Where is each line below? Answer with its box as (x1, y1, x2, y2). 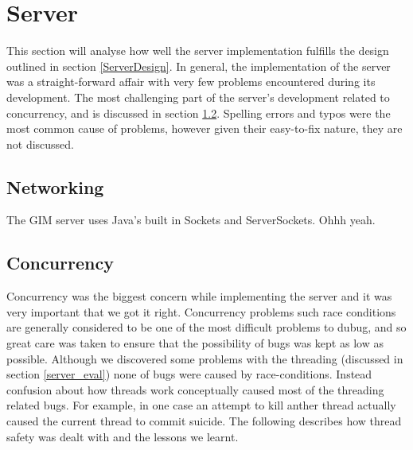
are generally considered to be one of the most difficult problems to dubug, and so (6, 319, 407, 336)
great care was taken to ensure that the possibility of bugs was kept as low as (6, 335, 384, 351)
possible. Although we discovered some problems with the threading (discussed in (6, 350, 403, 367)
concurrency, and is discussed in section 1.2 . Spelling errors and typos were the (6, 104, 391, 121)
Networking (6, 174, 104, 199)
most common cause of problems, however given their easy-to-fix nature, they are (6, 120, 403, 137)
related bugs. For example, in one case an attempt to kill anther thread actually (6, 397, 396, 413)
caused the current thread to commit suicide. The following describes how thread (6, 413, 402, 429)
